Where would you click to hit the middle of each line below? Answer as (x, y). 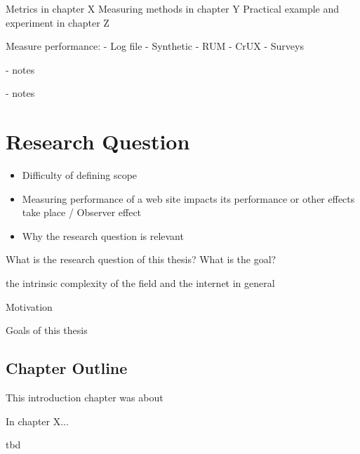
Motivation (29, 306)
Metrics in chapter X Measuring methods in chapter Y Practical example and (173, 8)
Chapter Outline (67, 368)
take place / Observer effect (82, 212)
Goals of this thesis (47, 330)
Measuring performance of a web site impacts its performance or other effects (188, 198)
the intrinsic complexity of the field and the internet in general (140, 283)
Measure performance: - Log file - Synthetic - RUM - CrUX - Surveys (155, 46)
